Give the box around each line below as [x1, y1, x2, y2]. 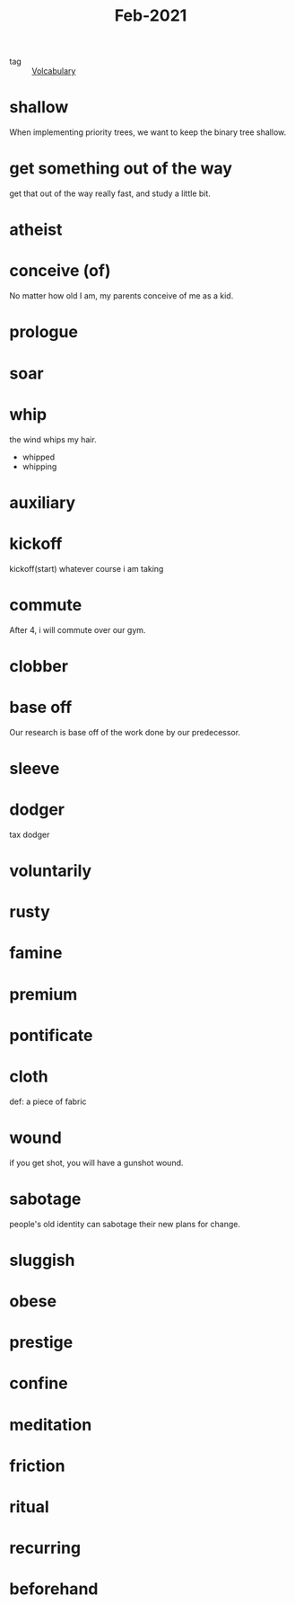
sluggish [9, 1250, 75, 1270]
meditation [9, 1414, 92, 1435]
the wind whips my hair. [9, 433, 97, 445]
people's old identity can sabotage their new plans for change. [9, 1218, 240, 1229]
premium [9, 984, 78, 1004]
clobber [9, 655, 69, 676]
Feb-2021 [114, 5, 187, 26]
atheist [9, 219, 63, 240]
